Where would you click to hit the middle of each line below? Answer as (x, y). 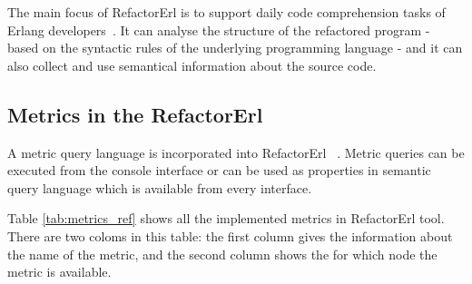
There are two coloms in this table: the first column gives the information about (230, 235)
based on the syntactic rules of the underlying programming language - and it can (235, 48)
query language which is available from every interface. (160, 187)
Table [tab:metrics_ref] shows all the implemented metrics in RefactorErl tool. (226, 218)
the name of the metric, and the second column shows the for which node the (222, 254)
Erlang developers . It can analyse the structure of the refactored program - (219, 29)
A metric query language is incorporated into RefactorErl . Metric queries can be (236, 152)
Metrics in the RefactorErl (135, 114)
